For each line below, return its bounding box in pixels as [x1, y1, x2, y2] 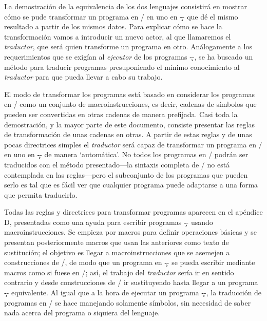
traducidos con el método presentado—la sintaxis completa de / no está [4, 159, 230, 169]
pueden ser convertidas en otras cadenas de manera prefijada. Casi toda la [4, 108, 238, 119]
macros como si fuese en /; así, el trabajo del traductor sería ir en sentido [4, 267, 234, 277]
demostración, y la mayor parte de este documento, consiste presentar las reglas [4, 119, 255, 129]
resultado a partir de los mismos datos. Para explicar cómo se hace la [4, 21, 222, 32]
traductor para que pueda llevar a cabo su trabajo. [4, 71, 163, 82]
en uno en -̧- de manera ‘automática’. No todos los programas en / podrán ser [4, 149, 249, 160]
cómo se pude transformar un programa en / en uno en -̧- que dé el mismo [4, 11, 238, 22]
